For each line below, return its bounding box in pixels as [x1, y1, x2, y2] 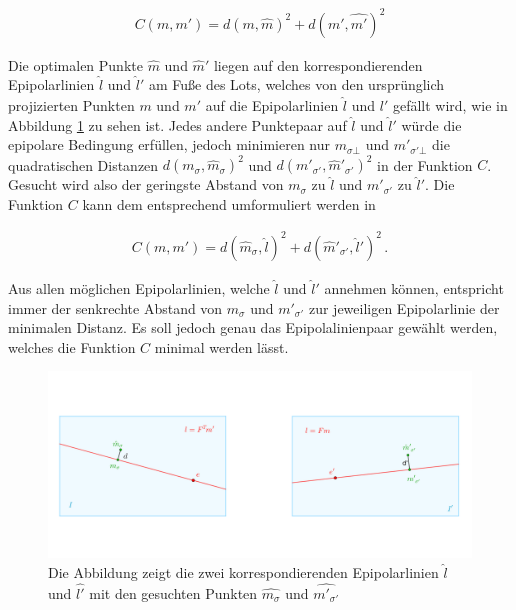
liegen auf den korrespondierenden [213, 54, 423, 75]
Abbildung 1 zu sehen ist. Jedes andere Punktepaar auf [8, 114, 347, 135]
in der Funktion [377, 154, 473, 175]
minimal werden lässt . [154, 336, 289, 357]
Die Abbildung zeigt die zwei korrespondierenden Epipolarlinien [48, 562, 439, 583]
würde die [401, 114, 462, 135]
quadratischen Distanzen [8, 154, 159, 175]
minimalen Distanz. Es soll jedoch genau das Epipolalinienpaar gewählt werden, [8, 317, 498, 338]
